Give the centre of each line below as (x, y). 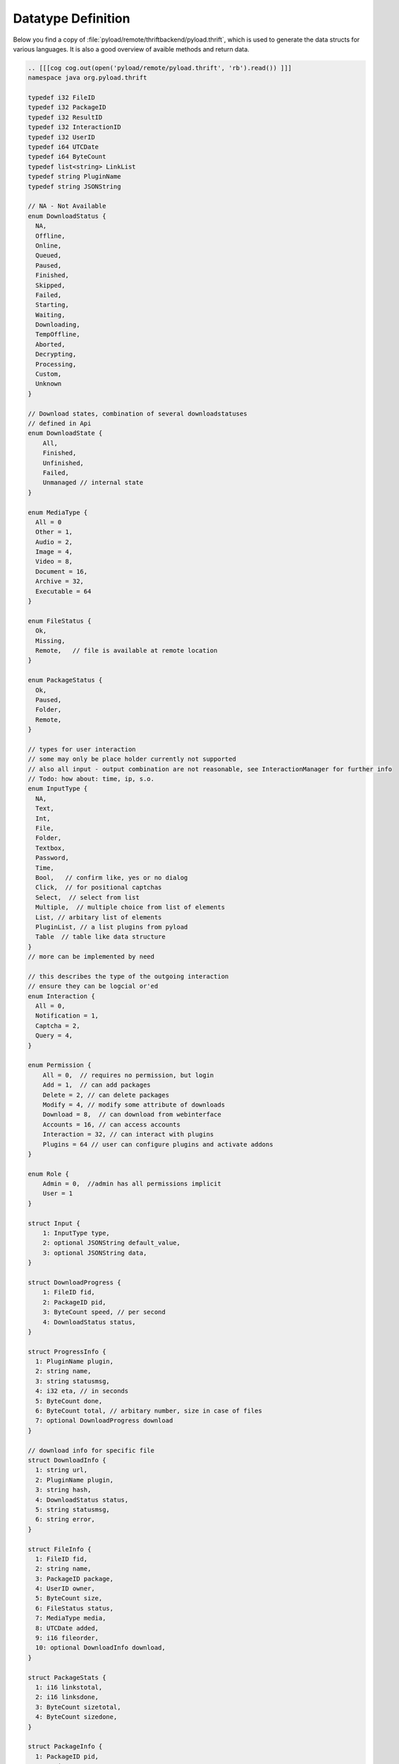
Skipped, (50, 285)
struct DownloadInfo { (67, 1460)
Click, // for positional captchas (99, 888)
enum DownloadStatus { (67, 216)
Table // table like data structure (100, 937)
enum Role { (49, 1174)
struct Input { (54, 1223)
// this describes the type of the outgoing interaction (128, 976)
